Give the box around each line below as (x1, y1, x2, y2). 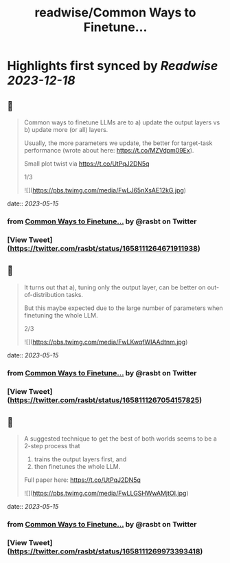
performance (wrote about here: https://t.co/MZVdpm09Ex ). (23, 146, 194, 154)
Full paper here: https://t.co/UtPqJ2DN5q (23, 476, 141, 484)
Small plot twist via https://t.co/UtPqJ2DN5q (23, 159, 150, 168)
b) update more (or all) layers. (23, 126, 108, 133)
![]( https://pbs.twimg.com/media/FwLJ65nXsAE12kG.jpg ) (23, 186, 187, 194)
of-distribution (23, 290, 65, 298)
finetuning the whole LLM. (23, 311, 98, 319)
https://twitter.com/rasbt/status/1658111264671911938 (10, 243, 198, 253)
